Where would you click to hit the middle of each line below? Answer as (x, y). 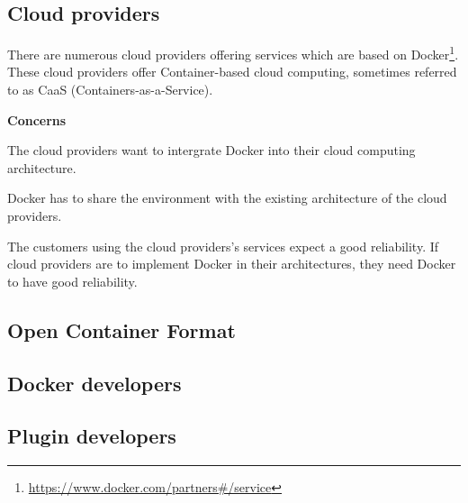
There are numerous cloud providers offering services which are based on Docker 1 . (233, 53)
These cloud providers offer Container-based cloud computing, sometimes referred (232, 72)
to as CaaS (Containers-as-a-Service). (110, 90)
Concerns (37, 119)
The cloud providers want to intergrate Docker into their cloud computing (211, 150)
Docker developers (94, 383)
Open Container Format (121, 329)
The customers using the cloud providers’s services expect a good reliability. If (223, 246)
